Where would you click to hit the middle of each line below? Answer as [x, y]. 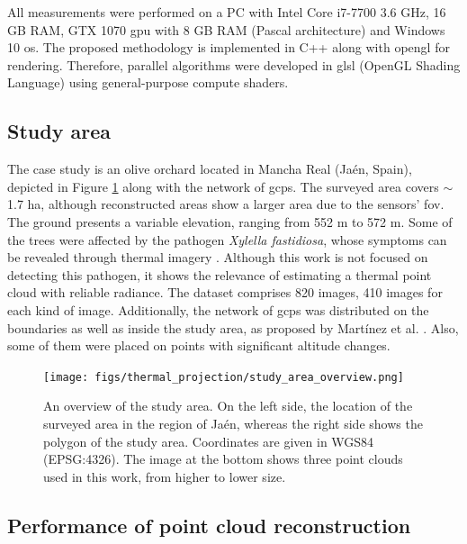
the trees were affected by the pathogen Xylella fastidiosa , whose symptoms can [227, 239]
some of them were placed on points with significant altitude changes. [199, 345]
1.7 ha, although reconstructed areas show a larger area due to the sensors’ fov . [226, 204]
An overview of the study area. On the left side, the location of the [228, 406]
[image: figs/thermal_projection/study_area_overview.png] [224, 377]
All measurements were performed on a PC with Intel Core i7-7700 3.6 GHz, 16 [227, 12]
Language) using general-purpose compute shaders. [148, 82]
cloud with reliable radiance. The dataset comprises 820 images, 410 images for [225, 292]
